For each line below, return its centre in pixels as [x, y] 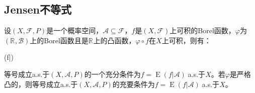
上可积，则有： [186, 40]
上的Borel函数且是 [59, 40]
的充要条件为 [134, 84]
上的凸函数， [114, 40]
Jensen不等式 [38, 9]
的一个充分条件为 [112, 74]
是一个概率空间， [75, 30]
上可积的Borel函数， [202, 30]
